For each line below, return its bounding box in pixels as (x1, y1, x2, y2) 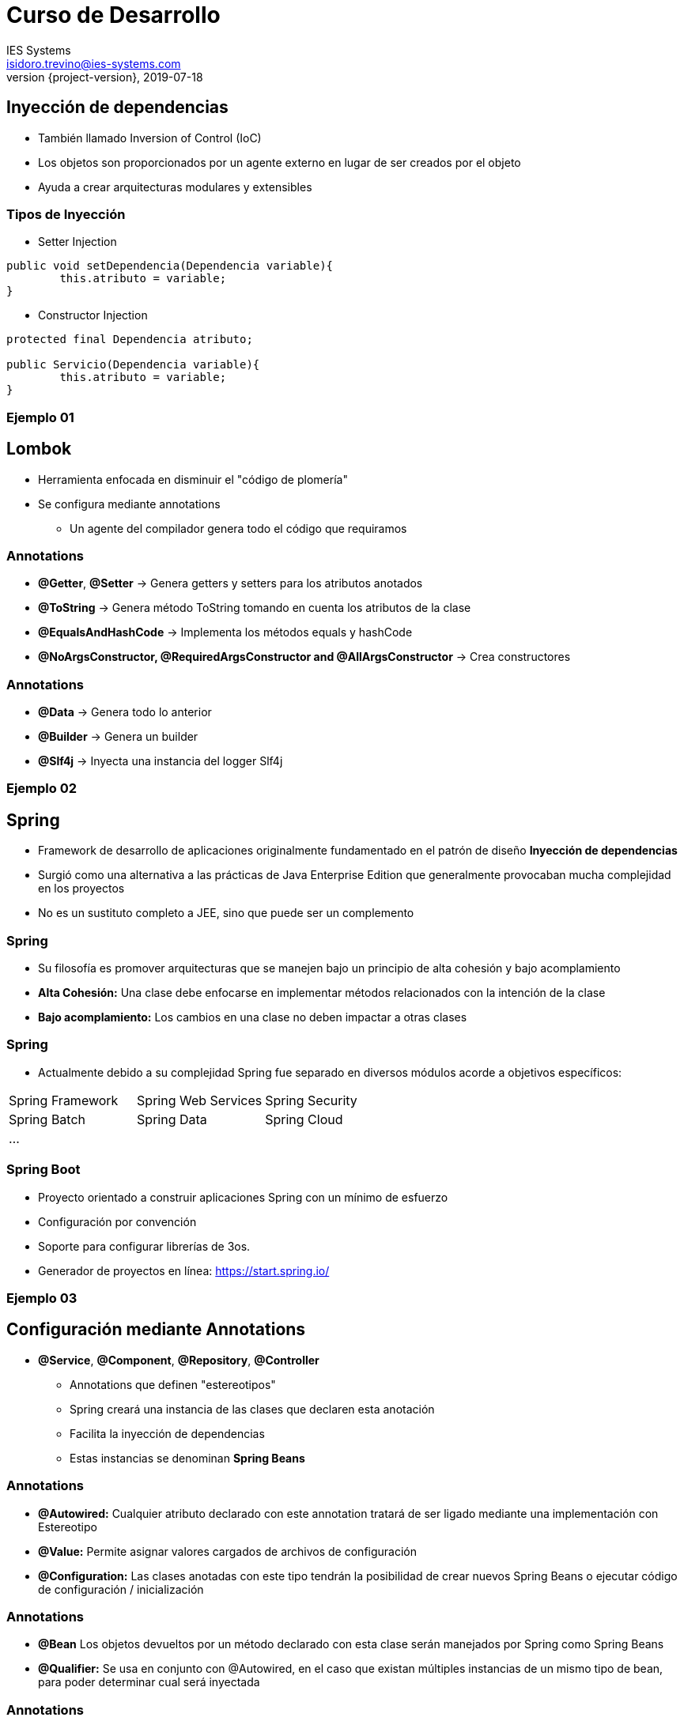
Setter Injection (38, 235, 117, 249)
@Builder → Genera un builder (38, 730, 198, 744)
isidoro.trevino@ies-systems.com (6, 56, 181, 70)
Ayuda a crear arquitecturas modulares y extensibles (38, 179, 312, 194)
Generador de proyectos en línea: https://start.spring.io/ (38, 1263, 330, 1278)
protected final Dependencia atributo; (6, 333, 253, 346)
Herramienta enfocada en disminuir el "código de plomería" (38, 472, 348, 486)
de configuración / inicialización (38, 1582, 204, 1596)
